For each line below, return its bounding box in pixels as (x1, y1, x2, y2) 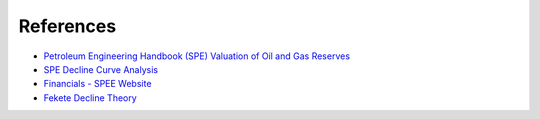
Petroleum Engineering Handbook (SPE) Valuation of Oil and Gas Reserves (43, 50, 350, 62)
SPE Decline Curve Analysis (43, 63, 159, 75)
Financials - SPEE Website (43, 78, 152, 90)
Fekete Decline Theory (43, 91, 137, 104)
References (18, 15, 117, 37)
